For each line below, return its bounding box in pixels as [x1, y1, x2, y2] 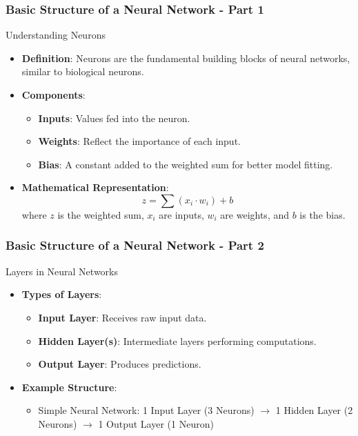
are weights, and [220, 207, 289, 221]
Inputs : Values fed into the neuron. [38, 110, 190, 125]
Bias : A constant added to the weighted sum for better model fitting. [38, 157, 333, 171]
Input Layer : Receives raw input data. [38, 310, 207, 324]
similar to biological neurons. [21, 64, 144, 79]
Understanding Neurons [6, 28, 106, 42]
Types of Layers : [21, 287, 102, 301]
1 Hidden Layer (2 [275, 403, 353, 417]
